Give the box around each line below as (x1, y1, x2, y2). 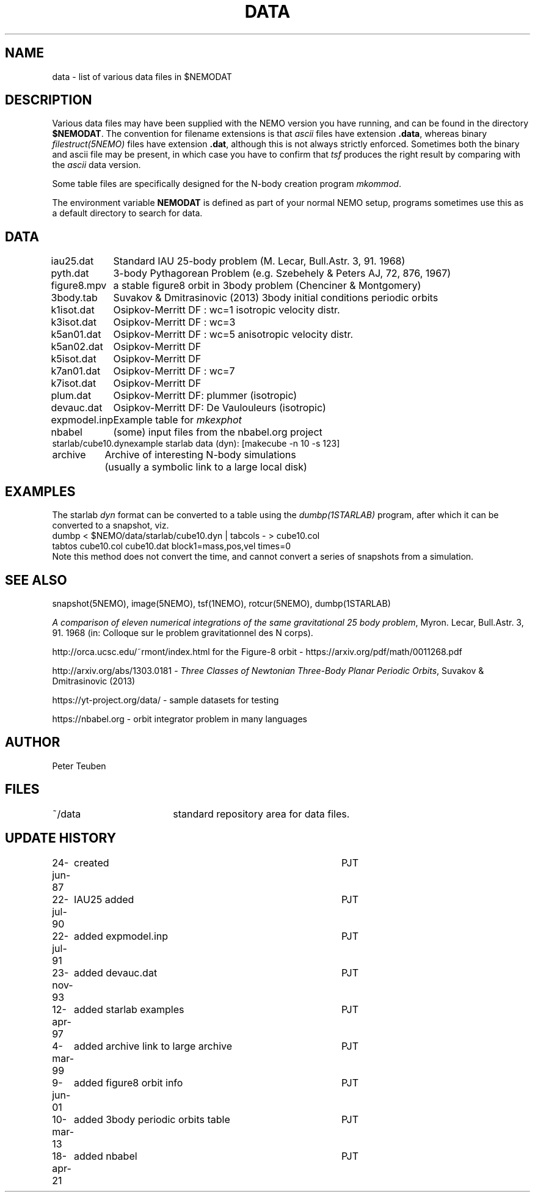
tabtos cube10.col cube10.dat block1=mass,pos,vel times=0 (52, 541, 291, 552)
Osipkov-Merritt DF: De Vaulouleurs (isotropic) (113, 401, 326, 414)
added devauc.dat (73, 966, 158, 979)
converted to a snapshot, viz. (52, 520, 169, 531)
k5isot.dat (51, 353, 96, 365)
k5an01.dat (51, 328, 101, 341)
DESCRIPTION (5, 92, 92, 108)
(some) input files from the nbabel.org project (113, 426, 322, 439)
